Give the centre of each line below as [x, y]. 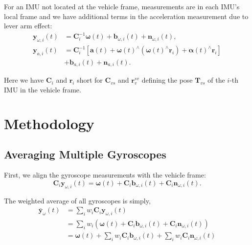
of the [216, 80]
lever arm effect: [28, 26]
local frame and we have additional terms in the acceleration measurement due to [126, 16]
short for [90, 80]
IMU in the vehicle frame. [43, 90]
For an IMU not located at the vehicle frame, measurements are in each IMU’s [122, 6]
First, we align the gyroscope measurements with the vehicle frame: [105, 175]
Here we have [24, 80]
